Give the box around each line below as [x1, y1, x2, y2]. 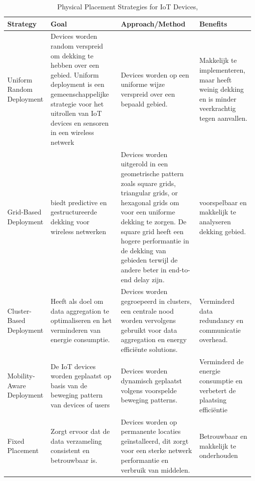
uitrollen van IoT [51, 108, 102, 118]
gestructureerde [51, 207, 97, 217]
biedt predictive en [51, 197, 107, 207]
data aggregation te [51, 305, 109, 316]
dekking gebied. [199, 226, 246, 236]
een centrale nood [121, 305, 174, 316]
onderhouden [199, 450, 238, 460]
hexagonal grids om [121, 197, 179, 207]
